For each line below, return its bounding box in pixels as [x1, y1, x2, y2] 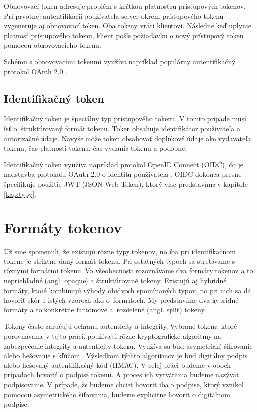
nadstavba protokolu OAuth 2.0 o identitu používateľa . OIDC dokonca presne [4, 169, 242, 179]
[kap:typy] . [4, 188, 36, 199]
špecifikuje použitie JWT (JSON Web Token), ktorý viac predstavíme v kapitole [4, 178, 248, 189]
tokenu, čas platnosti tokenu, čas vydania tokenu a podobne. [4, 143, 187, 153]
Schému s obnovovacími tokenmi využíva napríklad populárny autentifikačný [4, 56, 236, 66]
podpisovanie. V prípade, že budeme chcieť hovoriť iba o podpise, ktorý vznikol [4, 379, 244, 389]
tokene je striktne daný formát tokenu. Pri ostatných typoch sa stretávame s [4, 256, 235, 266]
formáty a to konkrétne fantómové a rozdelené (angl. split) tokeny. [4, 304, 206, 314]
